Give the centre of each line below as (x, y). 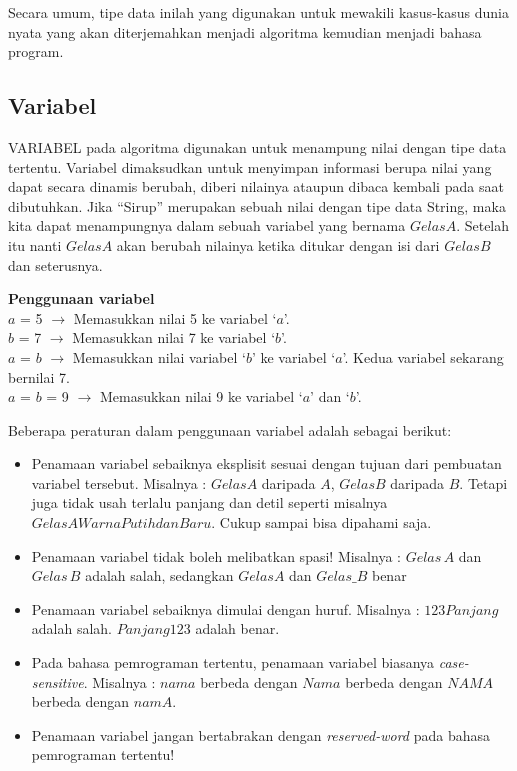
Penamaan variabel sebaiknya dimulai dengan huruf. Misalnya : (225, 608)
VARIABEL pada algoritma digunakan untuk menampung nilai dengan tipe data (257, 146)
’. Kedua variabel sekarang (423, 356)
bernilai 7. (39, 376)
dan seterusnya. (55, 264)
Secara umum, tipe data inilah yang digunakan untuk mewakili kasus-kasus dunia (258, 12)
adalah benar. (237, 628)
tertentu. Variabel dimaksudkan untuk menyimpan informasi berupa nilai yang (250, 166)
